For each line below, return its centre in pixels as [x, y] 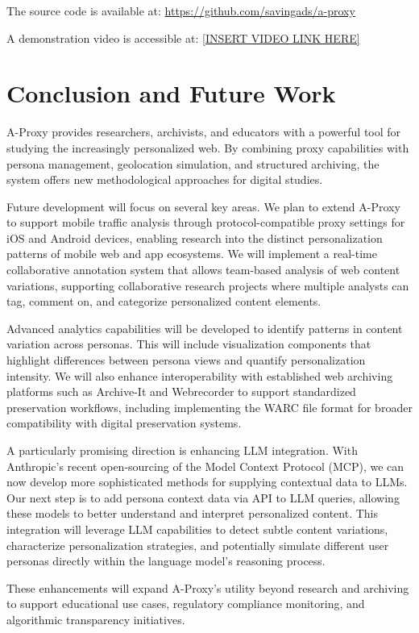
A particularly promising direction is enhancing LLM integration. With [182, 450]
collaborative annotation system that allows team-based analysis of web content [203, 270]
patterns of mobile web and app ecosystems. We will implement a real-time [192, 254]
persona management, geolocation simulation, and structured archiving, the [193, 163]
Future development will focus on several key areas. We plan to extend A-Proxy [203, 206]
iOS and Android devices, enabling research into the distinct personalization [195, 237]
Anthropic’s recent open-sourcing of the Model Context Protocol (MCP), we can [205, 466]
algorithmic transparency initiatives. [96, 619]
